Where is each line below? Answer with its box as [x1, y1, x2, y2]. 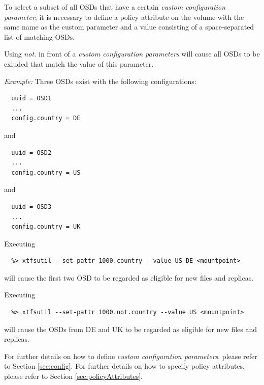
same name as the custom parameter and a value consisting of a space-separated [4, 21, 254, 32]
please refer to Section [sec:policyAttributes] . [4, 371, 143, 381]
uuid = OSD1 [11, 95, 52, 102]
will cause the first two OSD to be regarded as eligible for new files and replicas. [4, 272, 254, 283]
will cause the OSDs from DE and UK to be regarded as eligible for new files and [4, 323, 257, 334]
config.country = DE [11, 115, 81, 122]
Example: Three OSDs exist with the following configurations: [4, 75, 196, 86]
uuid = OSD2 [11, 149, 52, 156]
